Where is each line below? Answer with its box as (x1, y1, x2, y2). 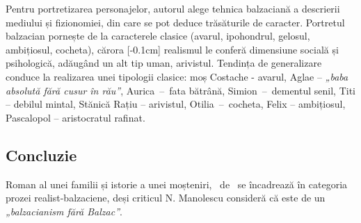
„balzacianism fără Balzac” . (6, 204, 122, 218)
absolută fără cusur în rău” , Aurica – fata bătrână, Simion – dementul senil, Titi (6, 83, 355, 97)
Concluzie (6, 144, 77, 165)
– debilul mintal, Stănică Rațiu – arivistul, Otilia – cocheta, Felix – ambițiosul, (6, 97, 346, 111)
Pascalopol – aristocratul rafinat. (6, 110, 145, 124)
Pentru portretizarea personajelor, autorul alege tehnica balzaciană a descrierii (6, 1, 340, 15)
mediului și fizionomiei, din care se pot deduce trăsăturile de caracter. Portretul (6, 15, 345, 29)
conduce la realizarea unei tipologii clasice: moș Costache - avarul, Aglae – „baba (6, 69, 348, 83)
